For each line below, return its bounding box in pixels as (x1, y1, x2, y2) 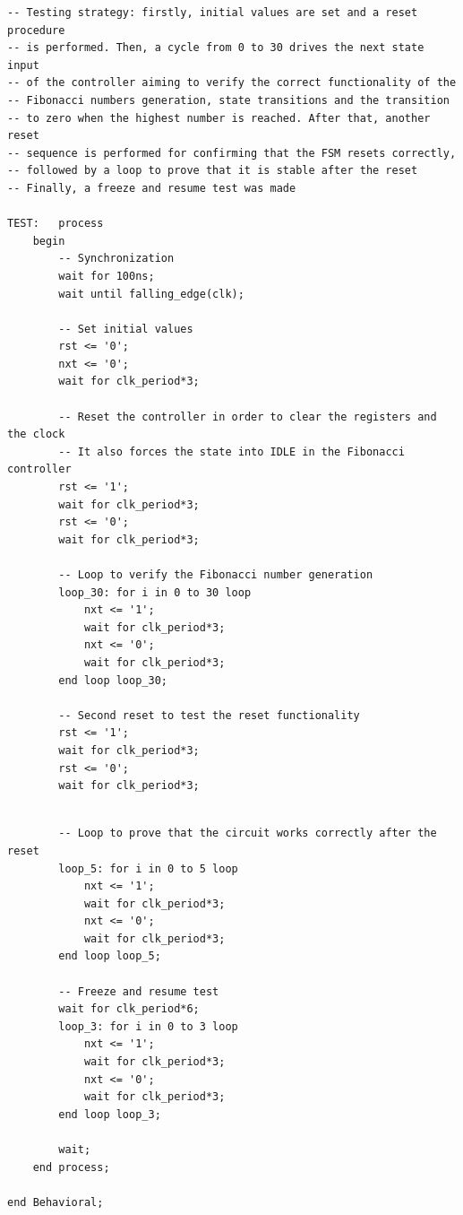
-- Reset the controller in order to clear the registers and (58, 410, 437, 423)
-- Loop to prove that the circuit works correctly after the (58, 827, 437, 840)
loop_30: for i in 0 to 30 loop (58, 586, 252, 599)
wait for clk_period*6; (58, 1002, 200, 1016)
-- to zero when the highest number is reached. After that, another (7, 111, 431, 125)
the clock (7, 428, 65, 441)
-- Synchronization (58, 252, 175, 265)
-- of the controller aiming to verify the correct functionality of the (7, 76, 457, 90)
